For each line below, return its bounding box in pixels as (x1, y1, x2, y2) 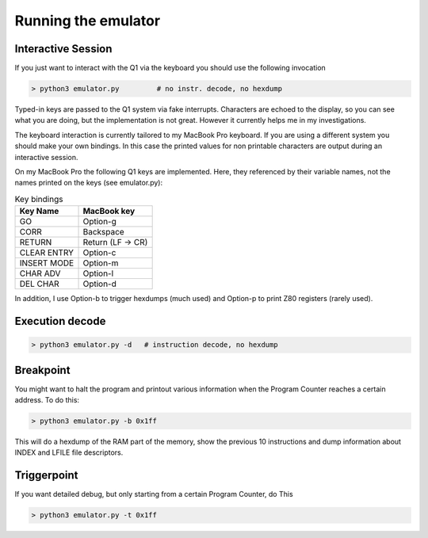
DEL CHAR (19, 278, 59, 289)
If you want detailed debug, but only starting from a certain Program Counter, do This (14, 490, 293, 499)
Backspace (82, 227, 124, 238)
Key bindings (14, 193, 63, 204)
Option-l (82, 268, 114, 279)
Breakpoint (14, 363, 71, 376)
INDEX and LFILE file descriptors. (14, 448, 124, 457)
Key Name (19, 206, 59, 217)
